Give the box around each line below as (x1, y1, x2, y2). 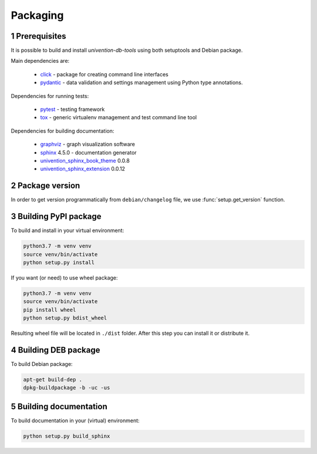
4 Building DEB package (11, 345, 100, 355)
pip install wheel (23, 306, 76, 313)
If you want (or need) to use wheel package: (11, 274, 118, 281)
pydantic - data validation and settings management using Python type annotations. (40, 79, 243, 86)
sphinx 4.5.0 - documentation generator (40, 149, 137, 156)
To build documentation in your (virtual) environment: (11, 417, 140, 424)
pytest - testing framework (40, 106, 105, 113)
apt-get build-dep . (23, 376, 82, 383)
